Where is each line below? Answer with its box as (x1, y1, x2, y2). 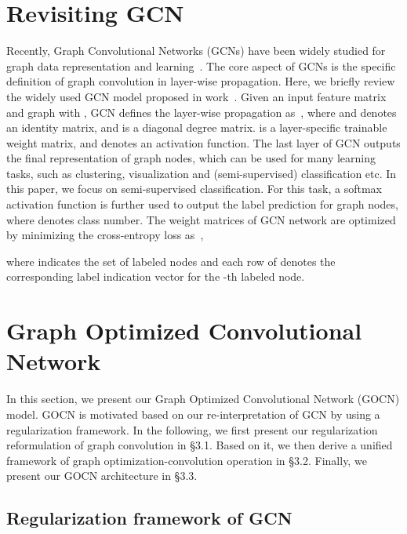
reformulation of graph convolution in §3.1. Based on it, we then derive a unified (6, 437, 393, 453)
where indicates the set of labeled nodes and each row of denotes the (6, 252, 336, 269)
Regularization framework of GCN (6, 506, 293, 530)
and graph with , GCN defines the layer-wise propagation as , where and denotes (6, 104, 397, 120)
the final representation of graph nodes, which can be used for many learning (6, 150, 376, 166)
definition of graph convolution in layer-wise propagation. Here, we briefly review (6, 73, 395, 89)
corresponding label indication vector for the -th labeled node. (6, 268, 305, 285)
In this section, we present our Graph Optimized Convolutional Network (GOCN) (6, 391, 400, 407)
